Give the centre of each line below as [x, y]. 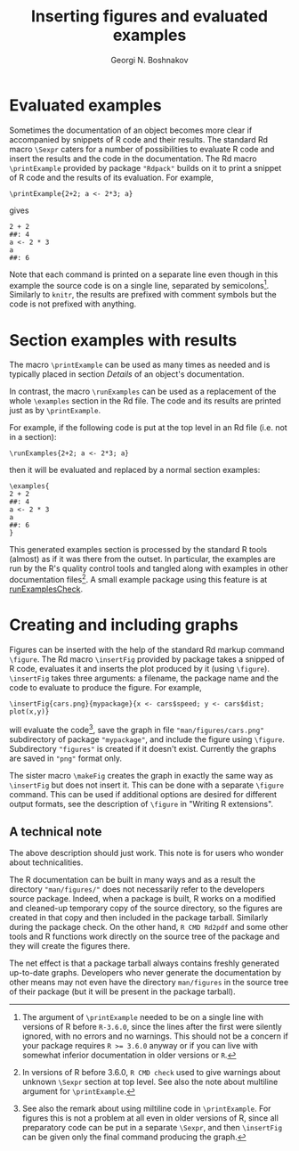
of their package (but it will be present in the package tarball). [122, 992]
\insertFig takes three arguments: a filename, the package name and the [144, 678]
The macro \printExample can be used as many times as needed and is [140, 365]
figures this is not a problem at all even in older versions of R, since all [150, 1118]
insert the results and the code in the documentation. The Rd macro [133, 159]
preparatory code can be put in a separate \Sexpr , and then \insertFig [152, 1128]
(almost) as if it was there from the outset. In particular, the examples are [142, 559]
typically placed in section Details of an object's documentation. [127, 374]
